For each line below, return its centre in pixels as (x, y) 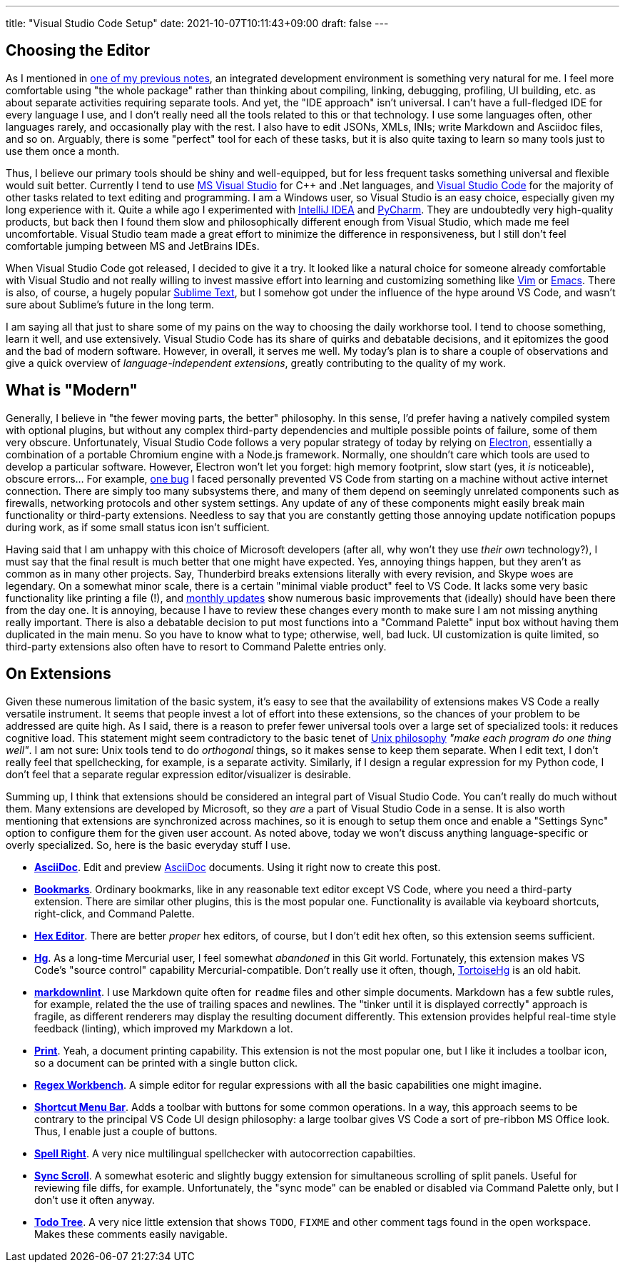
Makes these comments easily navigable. (131, 1234)
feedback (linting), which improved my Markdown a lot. (164, 1028)
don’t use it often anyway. (95, 1199)
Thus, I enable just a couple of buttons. (126, 1131)
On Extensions (59, 674)
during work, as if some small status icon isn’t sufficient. (138, 527)
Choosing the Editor (78, 51)
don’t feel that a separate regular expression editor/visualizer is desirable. (178, 774)
